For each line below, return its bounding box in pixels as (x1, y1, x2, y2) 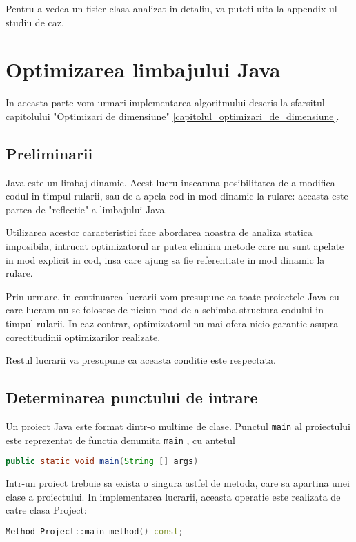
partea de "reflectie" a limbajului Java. (6, 202, 168, 216)
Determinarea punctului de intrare (6, 387, 258, 408)
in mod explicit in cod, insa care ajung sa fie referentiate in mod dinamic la (6, 252, 325, 267)
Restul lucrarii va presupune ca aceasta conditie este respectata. (6, 353, 276, 367)
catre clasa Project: (6, 503, 87, 517)
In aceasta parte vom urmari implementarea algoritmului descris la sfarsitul (6, 95, 325, 110)
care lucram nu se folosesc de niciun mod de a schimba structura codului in (6, 302, 324, 317)
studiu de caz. (6, 14, 64, 29)
